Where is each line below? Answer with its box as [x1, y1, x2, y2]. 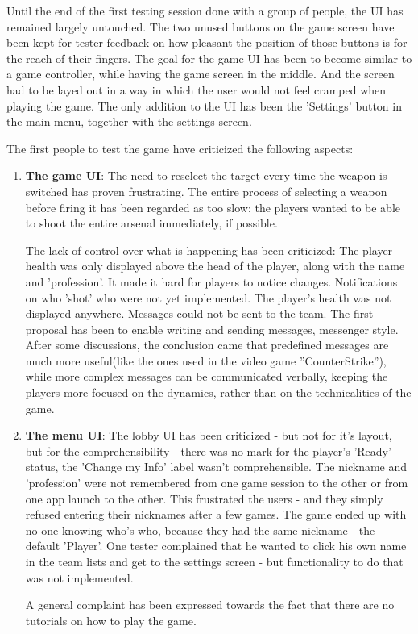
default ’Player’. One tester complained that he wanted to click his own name [25, 537, 407, 554]
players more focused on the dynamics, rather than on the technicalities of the [25, 384, 412, 401]
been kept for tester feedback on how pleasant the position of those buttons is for [6, 34, 408, 51]
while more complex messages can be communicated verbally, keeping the [25, 368, 388, 385]
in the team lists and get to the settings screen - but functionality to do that [25, 553, 404, 569]
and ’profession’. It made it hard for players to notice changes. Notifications [25, 273, 398, 290]
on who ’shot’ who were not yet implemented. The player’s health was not [25, 289, 391, 306]
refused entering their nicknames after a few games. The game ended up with [25, 506, 407, 523]
